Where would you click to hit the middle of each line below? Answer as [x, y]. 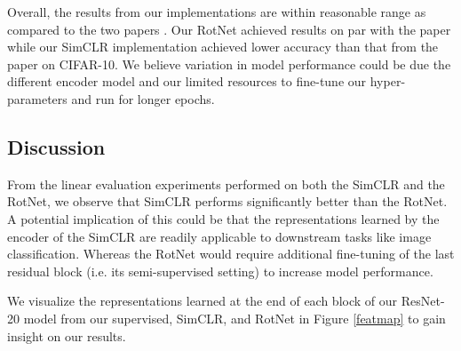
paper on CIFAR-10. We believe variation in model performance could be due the [229, 64]
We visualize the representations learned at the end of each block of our [203, 301]
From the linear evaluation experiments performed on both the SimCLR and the [226, 183]
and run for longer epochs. [143, 98]
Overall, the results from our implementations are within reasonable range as [217, 12]
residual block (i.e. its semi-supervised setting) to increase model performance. [220, 271]
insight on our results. [67, 335]
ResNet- [423, 301]
